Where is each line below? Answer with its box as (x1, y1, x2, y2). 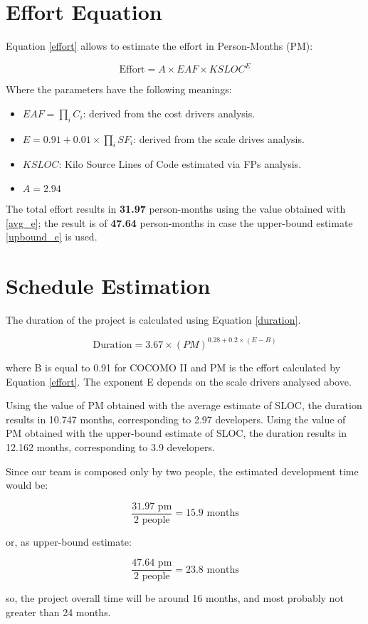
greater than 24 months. (6, 605, 111, 619)
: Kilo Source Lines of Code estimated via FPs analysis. (58, 157, 302, 171)
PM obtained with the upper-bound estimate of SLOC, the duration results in (6, 425, 347, 440)
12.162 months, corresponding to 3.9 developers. (6, 439, 215, 454)
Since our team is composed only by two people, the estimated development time (6, 463, 359, 478)
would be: (6, 477, 48, 492)
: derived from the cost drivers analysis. (83, 105, 256, 120)
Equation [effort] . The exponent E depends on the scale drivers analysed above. (6, 374, 352, 388)
